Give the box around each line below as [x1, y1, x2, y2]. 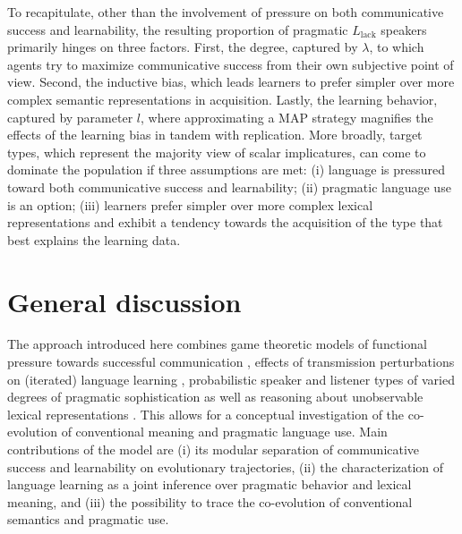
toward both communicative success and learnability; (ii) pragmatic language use [7, 177, 451, 196]
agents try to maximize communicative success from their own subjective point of [7, 55, 454, 73]
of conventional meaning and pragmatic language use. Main [61, 422, 388, 441]
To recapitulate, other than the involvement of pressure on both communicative [7, 3, 444, 21]
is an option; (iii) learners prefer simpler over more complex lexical [7, 195, 373, 214]
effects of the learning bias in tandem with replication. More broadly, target [7, 125, 423, 144]
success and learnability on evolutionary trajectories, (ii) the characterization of [7, 457, 444, 476]
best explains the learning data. [7, 230, 181, 249]
